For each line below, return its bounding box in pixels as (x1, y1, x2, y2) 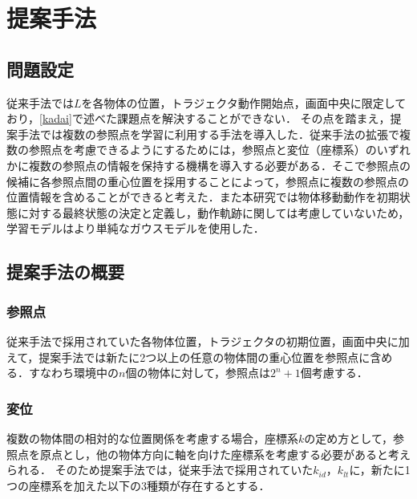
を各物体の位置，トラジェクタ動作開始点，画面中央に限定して (81, 94, 407, 111)
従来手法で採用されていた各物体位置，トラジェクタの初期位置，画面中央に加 (6, 332, 410, 349)
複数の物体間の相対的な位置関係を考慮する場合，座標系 (6, 429, 298, 446)
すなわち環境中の (28, 364, 119, 381)
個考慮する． (300, 364, 368, 381)
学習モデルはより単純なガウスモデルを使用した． (6, 220, 265, 237)
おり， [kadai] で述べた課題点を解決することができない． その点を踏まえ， (6, 110, 391, 127)
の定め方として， (304, 429, 393, 446)
